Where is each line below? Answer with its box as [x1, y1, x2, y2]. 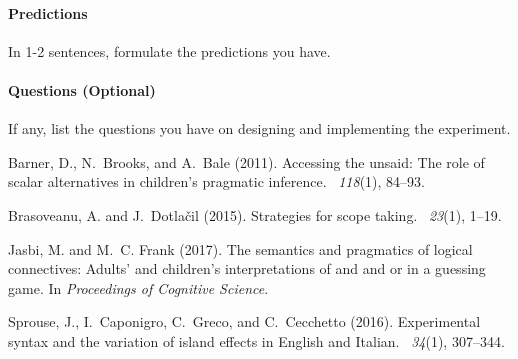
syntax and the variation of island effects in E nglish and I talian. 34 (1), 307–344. [8, 330, 505, 351]
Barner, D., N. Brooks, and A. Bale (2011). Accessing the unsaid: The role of [8, 151, 485, 172]
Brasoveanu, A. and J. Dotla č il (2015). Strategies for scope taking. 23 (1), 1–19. [8, 204, 502, 225]
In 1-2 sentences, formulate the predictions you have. [8, 40, 331, 61]
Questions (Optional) [8, 79, 156, 100]
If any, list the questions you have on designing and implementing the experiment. [8, 118, 511, 139]
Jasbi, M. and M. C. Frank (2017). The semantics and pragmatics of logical [8, 238, 473, 259]
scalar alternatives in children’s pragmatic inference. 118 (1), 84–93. [8, 171, 426, 192]
